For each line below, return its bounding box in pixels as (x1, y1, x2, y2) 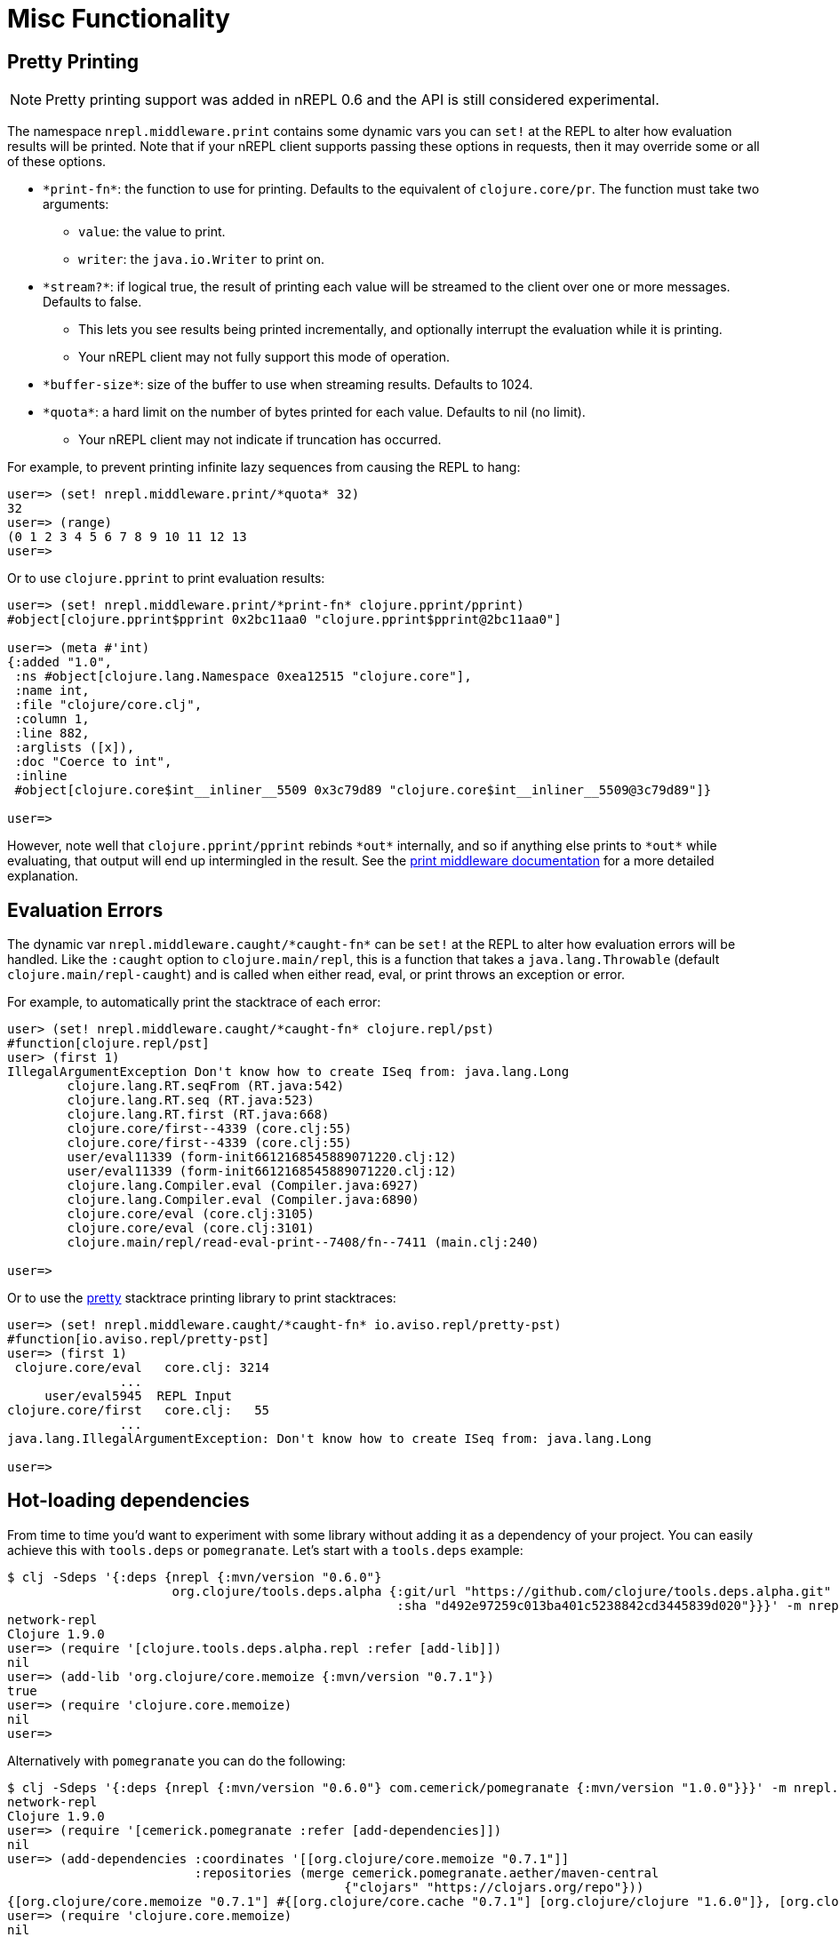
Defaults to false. (43, 294, 142, 310)
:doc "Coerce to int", (14, 754, 172, 769)
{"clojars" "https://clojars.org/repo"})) (344, 1879, 644, 1894)
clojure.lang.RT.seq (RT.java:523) (67, 1093, 315, 1108)
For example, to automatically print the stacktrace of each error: (7, 994, 381, 1010)
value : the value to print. (78, 224, 226, 240)
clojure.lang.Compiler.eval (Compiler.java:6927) (67, 1178, 419, 1193)
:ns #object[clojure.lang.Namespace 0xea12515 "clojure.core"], (14, 669, 472, 684)
